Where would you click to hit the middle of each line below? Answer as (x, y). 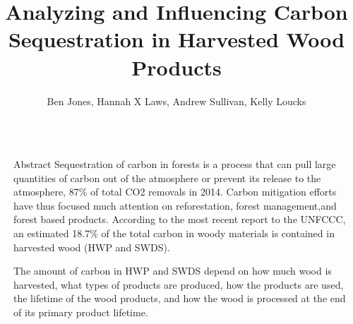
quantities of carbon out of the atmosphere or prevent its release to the (167, 178)
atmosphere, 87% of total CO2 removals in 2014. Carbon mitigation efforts (175, 192)
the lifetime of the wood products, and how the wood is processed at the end (180, 298)
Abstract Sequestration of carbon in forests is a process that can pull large (175, 164)
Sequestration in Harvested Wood (176, 39)
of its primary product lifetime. (81, 312)
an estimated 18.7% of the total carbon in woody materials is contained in (174, 233)
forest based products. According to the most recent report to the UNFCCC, (180, 219)
